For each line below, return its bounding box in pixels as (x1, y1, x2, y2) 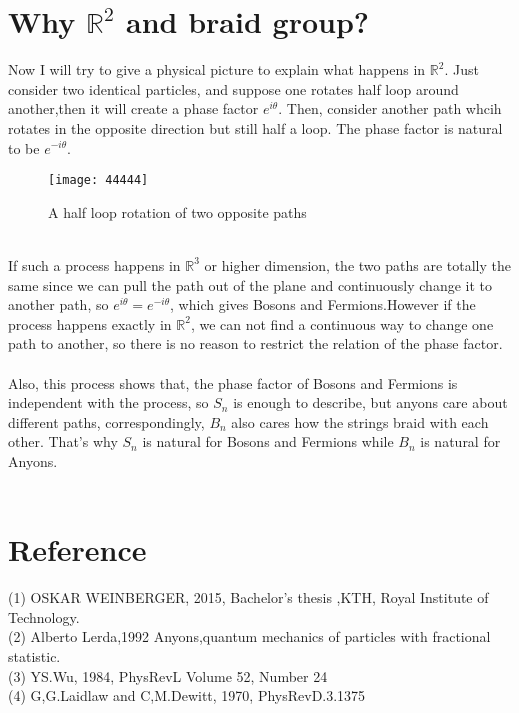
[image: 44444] (48, 173, 149, 188)
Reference (8, 529, 147, 570)
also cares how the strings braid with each (231, 411, 489, 432)
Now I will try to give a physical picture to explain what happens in (8, 59, 426, 80)
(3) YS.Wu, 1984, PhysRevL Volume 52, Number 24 (8, 665, 328, 686)
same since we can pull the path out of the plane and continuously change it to (8, 274, 492, 295)
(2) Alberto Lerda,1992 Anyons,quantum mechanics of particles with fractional (8, 626, 491, 647)
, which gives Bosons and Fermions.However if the (170, 294, 476, 315)
